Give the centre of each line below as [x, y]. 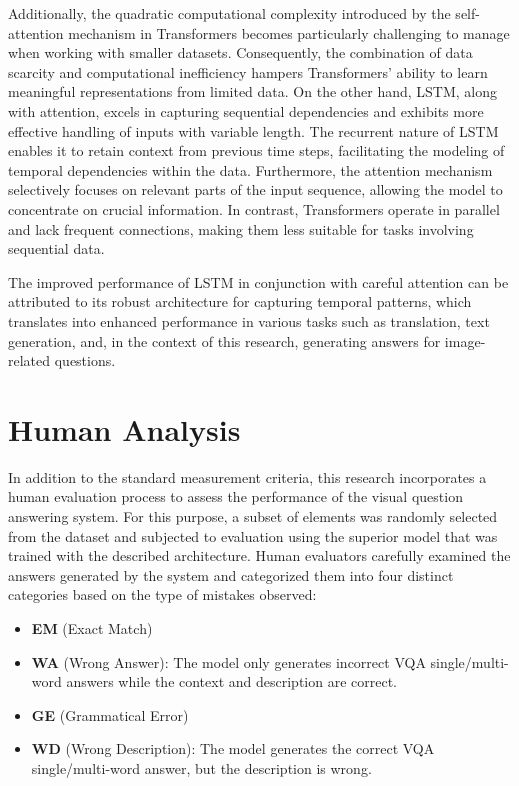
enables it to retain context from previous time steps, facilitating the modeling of [256, 150]
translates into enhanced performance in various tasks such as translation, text [249, 320]
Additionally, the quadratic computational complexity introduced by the [229, 13]
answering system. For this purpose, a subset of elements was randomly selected [253, 516]
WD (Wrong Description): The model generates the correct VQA [233, 748]
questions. [85, 360]
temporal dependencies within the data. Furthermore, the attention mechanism [250, 169]
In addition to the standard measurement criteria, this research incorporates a [247, 476]
